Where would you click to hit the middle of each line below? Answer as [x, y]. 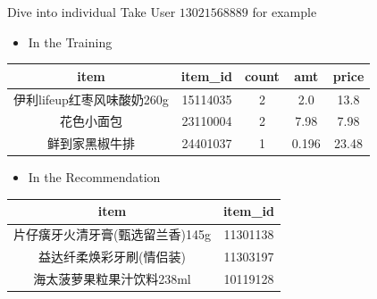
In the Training [70, 42]
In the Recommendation [94, 177]
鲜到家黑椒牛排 [91, 143]
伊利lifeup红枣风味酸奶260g [91, 99]
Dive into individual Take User [92, 12]
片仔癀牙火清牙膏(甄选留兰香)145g [112, 234]
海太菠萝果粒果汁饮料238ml [112, 278]
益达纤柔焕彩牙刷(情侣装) [112, 257]
